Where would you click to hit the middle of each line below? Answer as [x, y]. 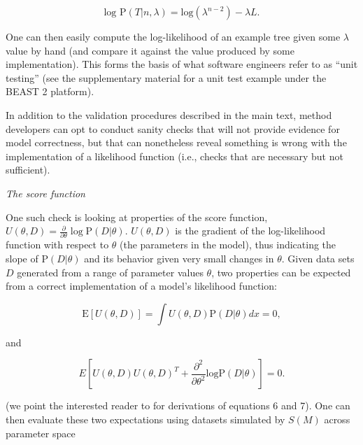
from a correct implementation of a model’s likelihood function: [141, 286]
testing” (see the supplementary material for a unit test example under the [166, 77]
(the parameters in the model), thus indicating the [228, 245]
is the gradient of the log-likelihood [250, 231]
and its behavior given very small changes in [179, 259]
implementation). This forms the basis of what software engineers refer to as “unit [182, 64]
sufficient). [28, 170]
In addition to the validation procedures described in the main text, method [169, 114]
